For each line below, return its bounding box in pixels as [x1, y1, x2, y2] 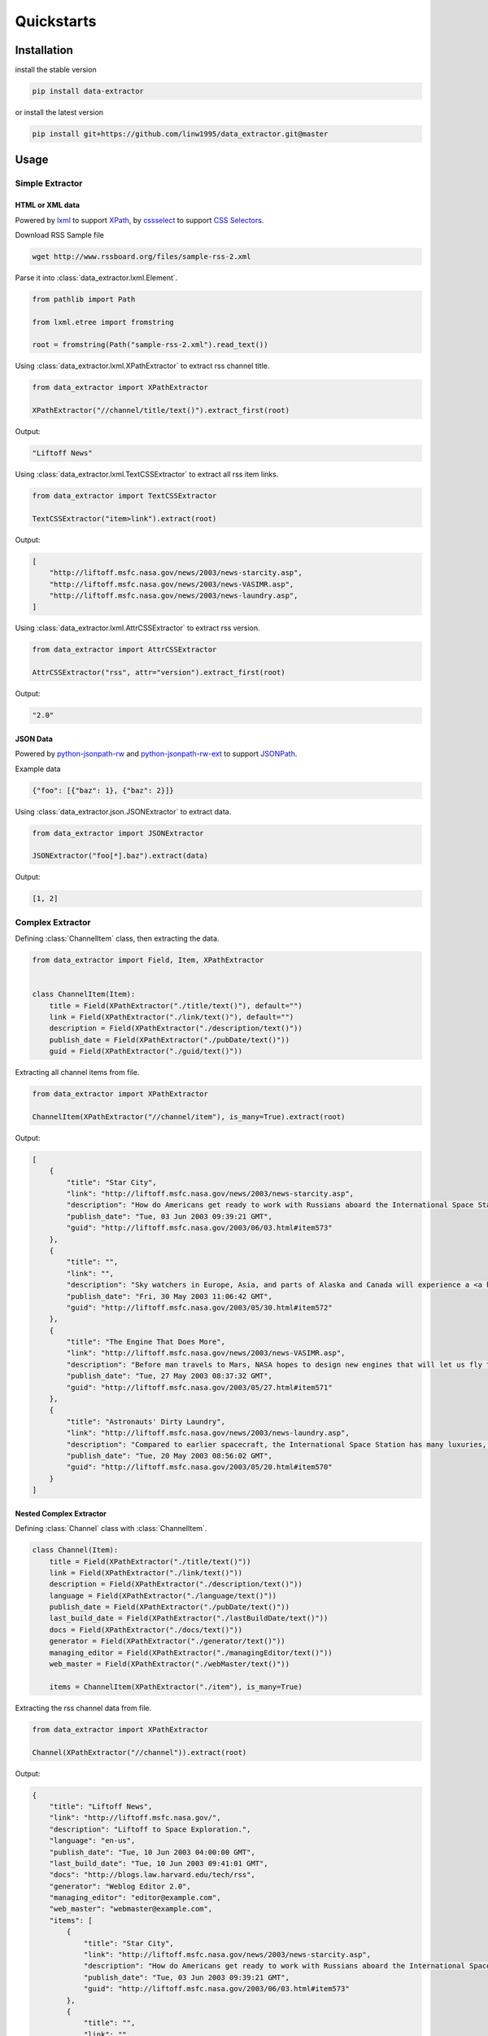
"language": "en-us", [49, 1836, 136, 1845]
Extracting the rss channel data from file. [15, 1703, 152, 1713]
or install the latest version [15, 108, 104, 117]
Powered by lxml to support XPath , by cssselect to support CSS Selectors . [15, 215, 264, 225]
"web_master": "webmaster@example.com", [49, 1904, 213, 1914]
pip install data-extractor [32, 86, 144, 96]
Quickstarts [15, 12, 97, 30]
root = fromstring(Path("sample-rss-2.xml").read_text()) [32, 340, 268, 349]
